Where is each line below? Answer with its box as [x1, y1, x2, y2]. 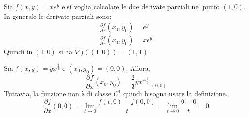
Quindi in [4, 47, 33, 57]
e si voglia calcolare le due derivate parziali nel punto [62, 1, 220, 11]
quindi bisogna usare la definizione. [123, 88, 228, 99]
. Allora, [126, 63, 150, 73]
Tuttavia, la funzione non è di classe [4, 88, 112, 99]
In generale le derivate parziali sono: [4, 11, 112, 21]
